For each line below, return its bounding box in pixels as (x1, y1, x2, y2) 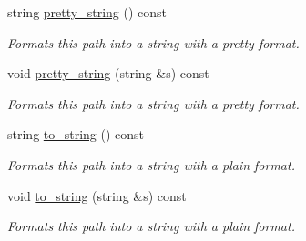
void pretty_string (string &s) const (7, 64, 209, 83)
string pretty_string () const (7, 3, 167, 21)
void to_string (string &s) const (7, 186, 187, 205)
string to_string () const (7, 125, 145, 144)
